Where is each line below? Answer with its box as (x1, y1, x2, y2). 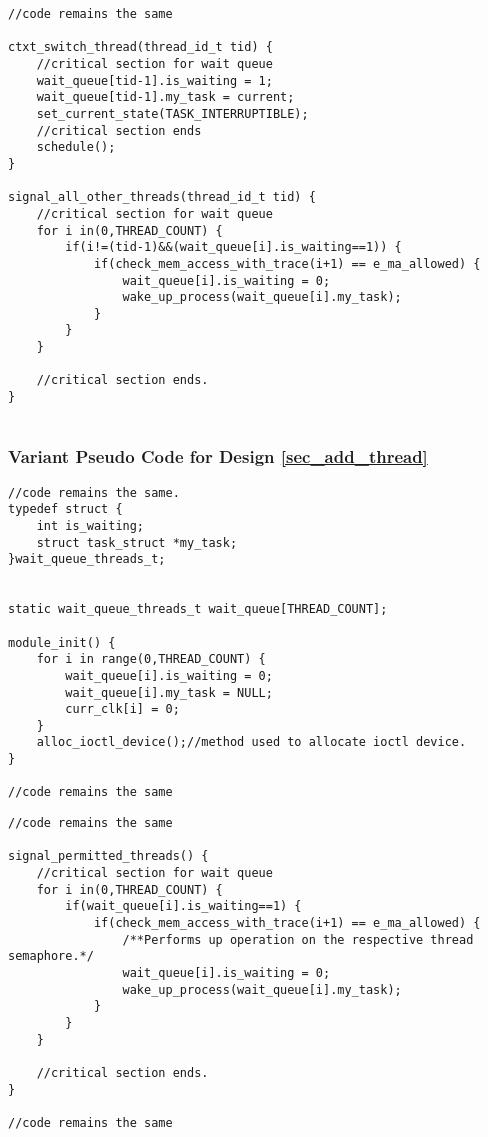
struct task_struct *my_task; (36, 535, 238, 550)
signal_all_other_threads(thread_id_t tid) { (8, 190, 316, 205)
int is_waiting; (36, 518, 145, 533)
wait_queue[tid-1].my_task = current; (36, 90, 295, 105)
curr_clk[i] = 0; (65, 702, 180, 717)
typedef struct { (8, 502, 123, 517)
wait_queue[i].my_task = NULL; (65, 685, 273, 700)
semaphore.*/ (8, 949, 94, 964)
